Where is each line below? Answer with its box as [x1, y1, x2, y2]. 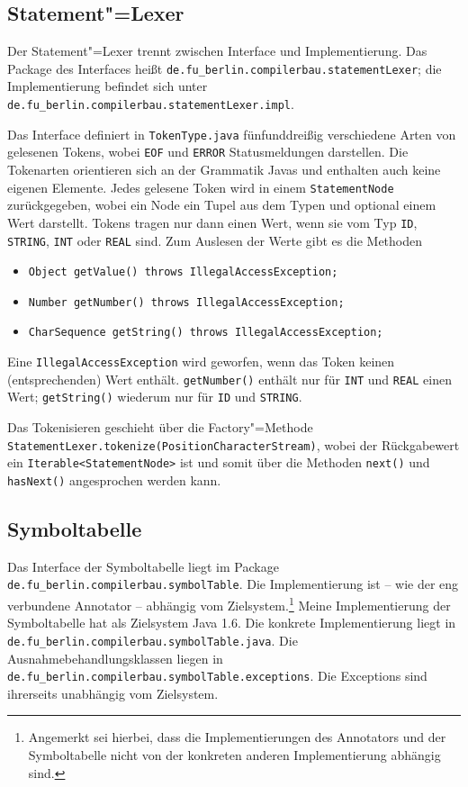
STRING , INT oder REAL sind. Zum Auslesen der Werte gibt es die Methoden [7, 231, 423, 249]
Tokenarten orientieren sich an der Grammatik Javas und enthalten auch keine [7, 160, 441, 179]
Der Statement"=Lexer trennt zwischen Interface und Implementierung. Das [7, 41, 427, 60]
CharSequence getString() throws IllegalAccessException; [28, 326, 383, 339]
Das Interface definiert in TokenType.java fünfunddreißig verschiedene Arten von [7, 124, 456, 143]
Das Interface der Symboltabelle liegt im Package [7, 556, 279, 575]
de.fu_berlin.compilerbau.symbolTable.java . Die [7, 630, 298, 649]
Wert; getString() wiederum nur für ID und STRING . [7, 387, 302, 406]
